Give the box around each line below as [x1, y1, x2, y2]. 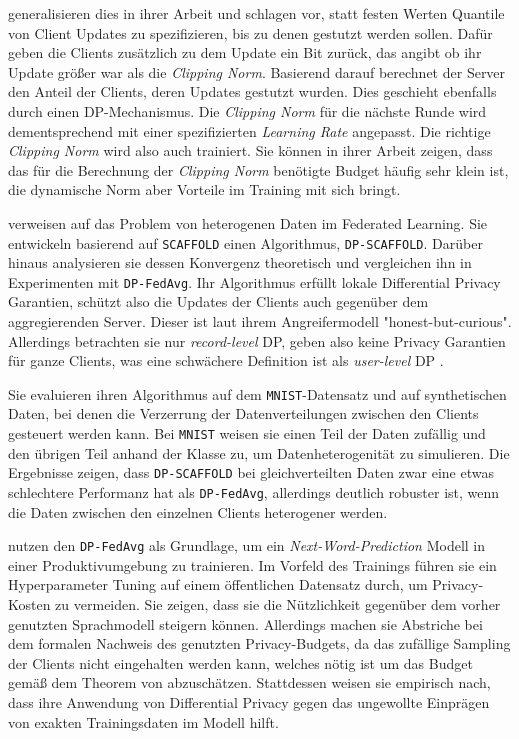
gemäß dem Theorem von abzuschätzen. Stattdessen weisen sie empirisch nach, [8, 672, 491, 693]
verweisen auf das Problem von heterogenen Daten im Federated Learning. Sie [8, 212, 488, 233]
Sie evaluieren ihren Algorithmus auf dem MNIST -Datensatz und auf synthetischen [8, 383, 507, 404]
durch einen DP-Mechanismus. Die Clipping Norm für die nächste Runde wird [8, 100, 487, 121]
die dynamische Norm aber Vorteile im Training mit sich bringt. [8, 179, 401, 200]
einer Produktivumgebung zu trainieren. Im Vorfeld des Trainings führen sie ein [8, 554, 497, 575]
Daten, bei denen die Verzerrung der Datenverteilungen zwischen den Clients [8, 403, 479, 424]
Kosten [8, 594, 51, 615]
